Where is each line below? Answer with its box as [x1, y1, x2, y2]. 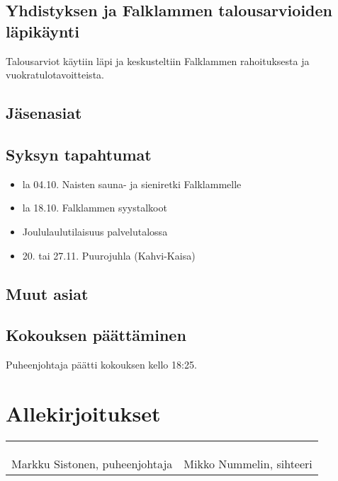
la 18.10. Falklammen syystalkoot [22, 200, 167, 215]
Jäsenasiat [6, 102, 82, 124]
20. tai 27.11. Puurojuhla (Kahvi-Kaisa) [22, 248, 196, 262]
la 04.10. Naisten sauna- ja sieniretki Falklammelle [22, 176, 242, 191]
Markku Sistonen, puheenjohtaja [11, 455, 173, 472]
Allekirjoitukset [6, 398, 161, 427]
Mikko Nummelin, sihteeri [184, 455, 312, 472]
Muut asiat [6, 282, 89, 304]
